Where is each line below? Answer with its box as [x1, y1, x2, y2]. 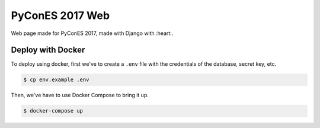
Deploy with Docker [11, 45, 85, 55]
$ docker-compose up [23, 107, 83, 114]
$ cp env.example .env [23, 76, 89, 83]
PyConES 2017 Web [11, 9, 110, 22]
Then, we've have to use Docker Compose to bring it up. [11, 92, 149, 99]
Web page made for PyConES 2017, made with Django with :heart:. [11, 30, 174, 37]
